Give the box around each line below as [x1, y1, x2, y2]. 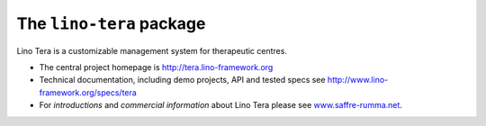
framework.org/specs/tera [39, 86, 137, 98]
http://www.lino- [327, 75, 389, 85]
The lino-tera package [16, 13, 206, 33]
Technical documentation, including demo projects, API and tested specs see [39, 75, 326, 85]
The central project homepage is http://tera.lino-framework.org [39, 61, 274, 72]
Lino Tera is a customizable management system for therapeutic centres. [16, 45, 288, 56]
